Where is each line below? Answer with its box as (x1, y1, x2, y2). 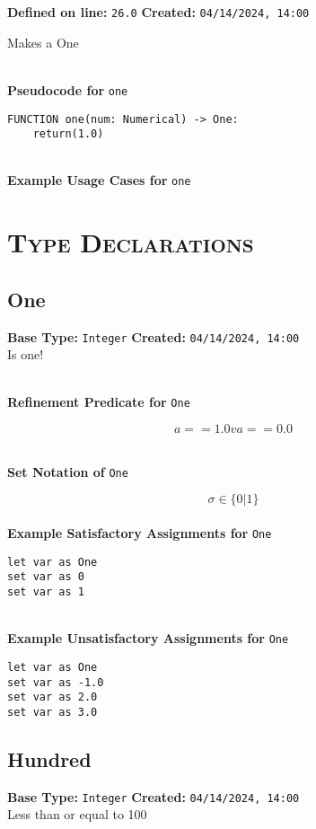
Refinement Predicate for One (7, 392, 190, 411)
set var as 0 (7, 570, 84, 584)
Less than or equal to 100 (7, 805, 147, 824)
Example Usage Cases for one (7, 171, 191, 190)
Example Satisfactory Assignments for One (7, 523, 272, 542)
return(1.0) (32, 128, 104, 141)
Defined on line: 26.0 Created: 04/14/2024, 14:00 (7, 3, 310, 21)
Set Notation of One (7, 462, 128, 481)
